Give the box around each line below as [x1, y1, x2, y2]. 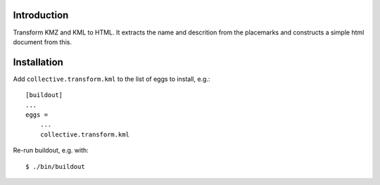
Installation [13, 56, 63, 68]
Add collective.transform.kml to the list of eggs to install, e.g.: [13, 75, 210, 83]
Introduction [13, 9, 69, 21]
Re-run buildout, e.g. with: [13, 146, 89, 155]
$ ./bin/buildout [25, 162, 85, 170]
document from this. [13, 37, 72, 46]
